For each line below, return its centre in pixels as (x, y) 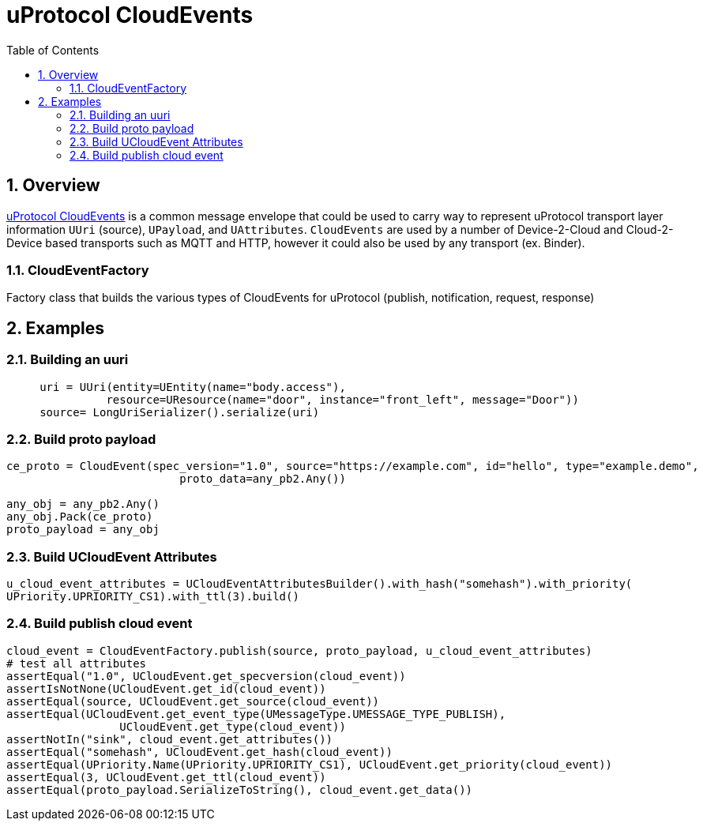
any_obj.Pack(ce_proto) (80, 517)
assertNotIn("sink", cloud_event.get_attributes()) (170, 739)
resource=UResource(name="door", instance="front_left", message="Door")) (342, 399)
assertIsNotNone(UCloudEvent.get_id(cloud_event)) (166, 688)
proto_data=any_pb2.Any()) (263, 479)
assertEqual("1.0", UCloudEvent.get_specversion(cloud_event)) (206, 676)
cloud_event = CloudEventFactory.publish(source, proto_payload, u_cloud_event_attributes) (299, 650)
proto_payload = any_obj (83, 530)
